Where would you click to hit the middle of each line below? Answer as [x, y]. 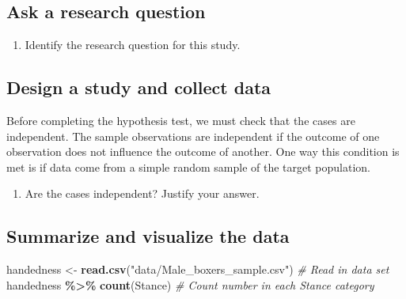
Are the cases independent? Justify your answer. [142, 193]
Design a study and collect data [139, 87]
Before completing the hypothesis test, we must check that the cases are [181, 120]
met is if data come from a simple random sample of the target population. [188, 167]
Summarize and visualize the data [148, 236]
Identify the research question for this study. [133, 45]
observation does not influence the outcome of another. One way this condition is [203, 151]
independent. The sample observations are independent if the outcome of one [193, 136]
